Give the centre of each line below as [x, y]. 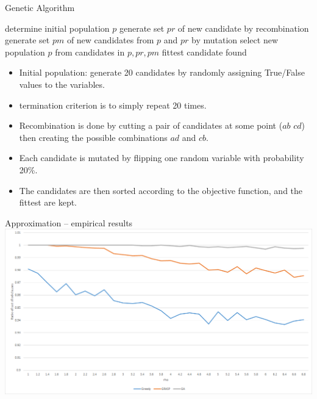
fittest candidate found [204, 52]
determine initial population [57, 28]
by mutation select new [234, 40]
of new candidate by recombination [243, 28]
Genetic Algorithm [40, 7]
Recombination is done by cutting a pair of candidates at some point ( [151, 125]
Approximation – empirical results [69, 222]
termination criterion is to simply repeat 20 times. [113, 105]
